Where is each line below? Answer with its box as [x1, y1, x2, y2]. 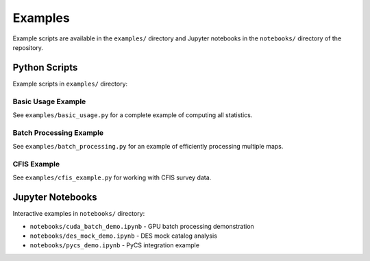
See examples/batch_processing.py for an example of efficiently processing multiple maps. [12, 142, 284, 151]
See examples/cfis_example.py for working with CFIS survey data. [12, 173, 212, 182]
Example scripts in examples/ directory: [12, 79, 128, 88]
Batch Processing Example [12, 127, 104, 137]
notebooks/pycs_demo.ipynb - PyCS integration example [29, 241, 200, 249]
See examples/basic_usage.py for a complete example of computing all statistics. [12, 110, 253, 119]
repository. [12, 43, 44, 51]
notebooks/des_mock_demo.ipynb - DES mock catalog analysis [29, 232, 217, 240]
